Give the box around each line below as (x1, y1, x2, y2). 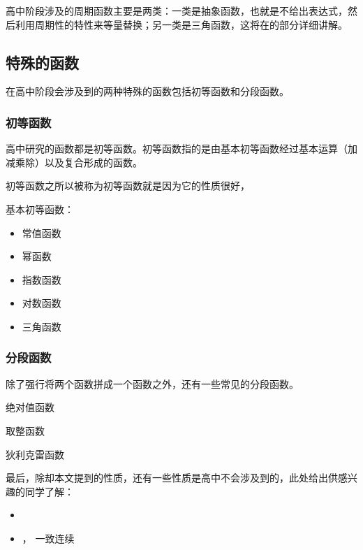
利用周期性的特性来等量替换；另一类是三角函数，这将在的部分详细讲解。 (15, 17, 348, 31)
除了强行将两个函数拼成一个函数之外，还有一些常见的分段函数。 (6, 376, 299, 391)
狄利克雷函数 (6, 447, 64, 461)
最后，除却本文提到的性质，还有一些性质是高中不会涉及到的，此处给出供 (6, 470, 338, 485)
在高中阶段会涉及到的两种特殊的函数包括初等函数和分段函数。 (6, 84, 289, 99)
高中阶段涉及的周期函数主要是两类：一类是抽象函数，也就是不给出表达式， (6, 3, 348, 17)
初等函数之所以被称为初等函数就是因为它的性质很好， (6, 178, 250, 193)
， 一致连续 (22, 530, 75, 545)
